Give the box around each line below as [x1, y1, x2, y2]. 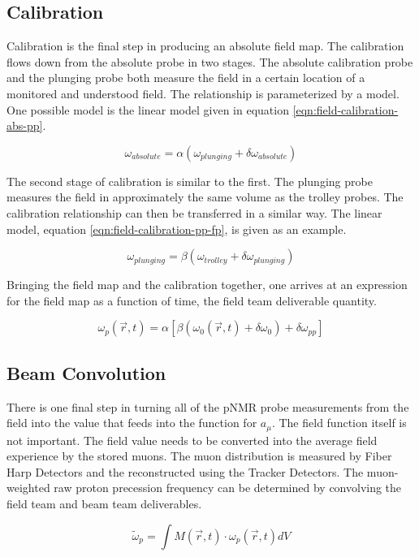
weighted [6, 479, 50, 496]
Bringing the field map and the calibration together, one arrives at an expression [6, 276, 408, 293]
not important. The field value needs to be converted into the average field [6, 431, 378, 448]
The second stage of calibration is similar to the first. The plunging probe [6, 172, 373, 189]
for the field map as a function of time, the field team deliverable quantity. [6, 291, 377, 309]
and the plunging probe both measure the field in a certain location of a [6, 69, 365, 86]
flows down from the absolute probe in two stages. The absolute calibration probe [6, 53, 413, 70]
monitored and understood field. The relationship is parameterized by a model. [6, 84, 400, 101]
